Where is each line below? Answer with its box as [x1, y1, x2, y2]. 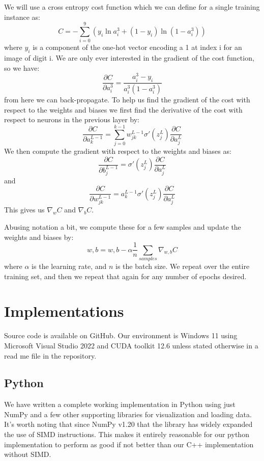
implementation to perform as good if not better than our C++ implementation [4, 439, 254, 449]
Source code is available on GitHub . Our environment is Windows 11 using [4, 330, 238, 341]
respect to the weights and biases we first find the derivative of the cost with [4, 104, 243, 115]
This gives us [4, 204, 45, 215]
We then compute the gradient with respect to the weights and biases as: [4, 145, 231, 156]
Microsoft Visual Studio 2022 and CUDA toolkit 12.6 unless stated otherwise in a [4, 340, 258, 350]
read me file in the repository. [4, 350, 97, 361]
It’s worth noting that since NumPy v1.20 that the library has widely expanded [4, 419, 253, 429]
